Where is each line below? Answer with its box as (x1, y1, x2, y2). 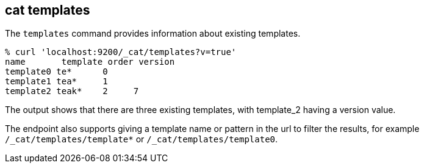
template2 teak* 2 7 (5, 86, 139, 97)
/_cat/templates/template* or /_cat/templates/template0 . (5, 134, 278, 145)
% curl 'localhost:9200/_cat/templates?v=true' (5, 47, 237, 57)
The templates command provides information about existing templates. (5, 28, 301, 39)
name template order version (5, 57, 175, 67)
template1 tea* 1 (5, 76, 108, 87)
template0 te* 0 (5, 67, 108, 77)
